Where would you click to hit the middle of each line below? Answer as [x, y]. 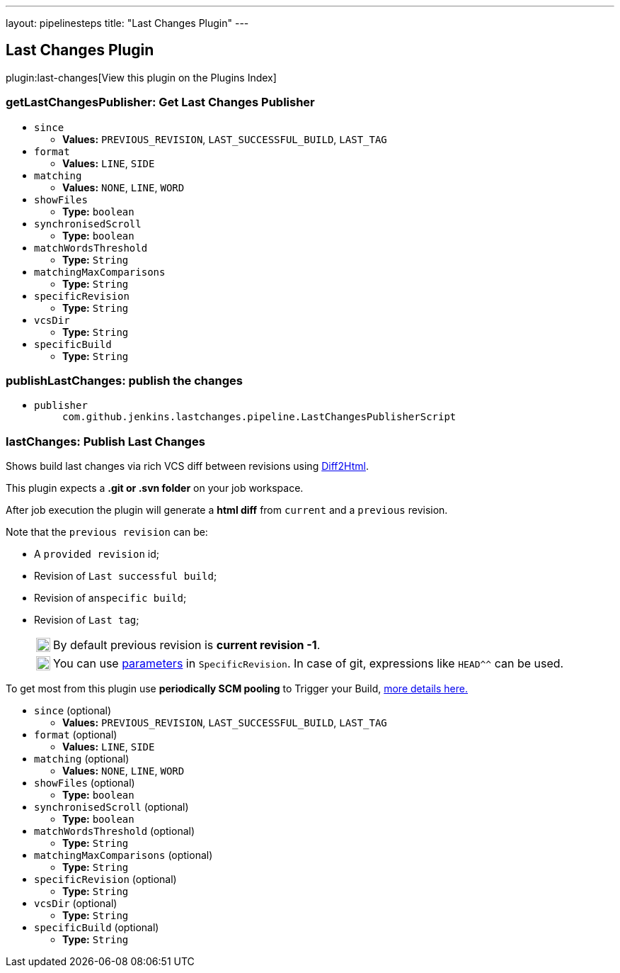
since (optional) [73, 711]
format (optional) [76, 735]
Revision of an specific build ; [110, 598]
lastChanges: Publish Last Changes [105, 441]
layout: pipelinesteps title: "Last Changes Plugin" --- [127, 23]
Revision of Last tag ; [87, 620]
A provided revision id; [97, 554]
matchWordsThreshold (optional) [115, 831]
